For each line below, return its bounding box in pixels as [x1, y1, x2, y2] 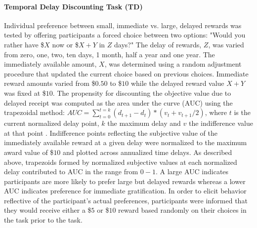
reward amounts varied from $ [4, 78, 95, 88]
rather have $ [4, 39, 44, 49]
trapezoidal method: [4, 107, 65, 117]
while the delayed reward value [130, 78, 224, 88]
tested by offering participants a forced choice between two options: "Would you [4, 30, 246, 40]
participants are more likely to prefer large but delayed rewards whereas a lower [4, 176, 246, 186]
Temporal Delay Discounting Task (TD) [4, 1, 143, 11]
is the [234, 107, 251, 117]
